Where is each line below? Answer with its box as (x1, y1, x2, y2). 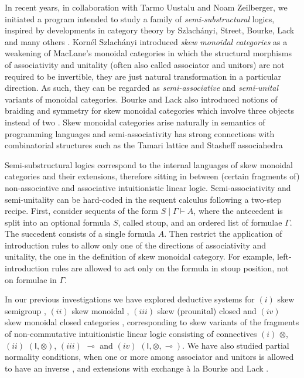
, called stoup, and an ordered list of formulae (118, 216, 282, 228)
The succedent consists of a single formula (5, 227, 156, 240)
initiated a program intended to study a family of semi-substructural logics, (5, 12, 275, 25)
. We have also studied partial (182, 339, 289, 351)
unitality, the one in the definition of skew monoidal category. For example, (5, 250, 275, 263)
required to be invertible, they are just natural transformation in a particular (5, 70, 281, 82)
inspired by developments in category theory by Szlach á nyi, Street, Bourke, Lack (5, 24, 295, 36)
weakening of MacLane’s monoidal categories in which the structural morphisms (5, 47, 292, 59)
